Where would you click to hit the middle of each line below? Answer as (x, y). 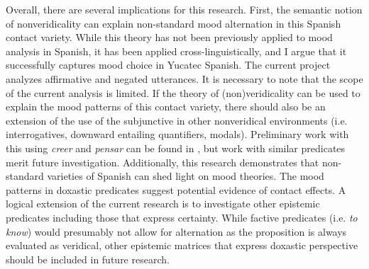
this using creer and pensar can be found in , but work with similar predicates (176, 148)
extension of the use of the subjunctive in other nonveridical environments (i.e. (177, 120)
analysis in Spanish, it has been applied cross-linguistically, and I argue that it (176, 51)
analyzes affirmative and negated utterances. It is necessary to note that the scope (184, 78)
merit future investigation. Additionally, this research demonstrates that (163, 162)
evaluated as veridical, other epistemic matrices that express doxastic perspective (182, 245)
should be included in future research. (88, 259)
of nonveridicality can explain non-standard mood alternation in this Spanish (174, 23)
